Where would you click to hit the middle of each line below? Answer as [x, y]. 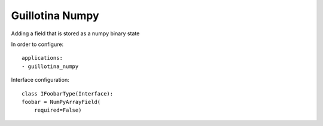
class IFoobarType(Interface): [68, 93]
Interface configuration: [40, 80]
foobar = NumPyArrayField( [61, 102]
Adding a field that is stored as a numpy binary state [75, 33]
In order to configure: [37, 44]
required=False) [58, 110]
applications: [42, 58]
